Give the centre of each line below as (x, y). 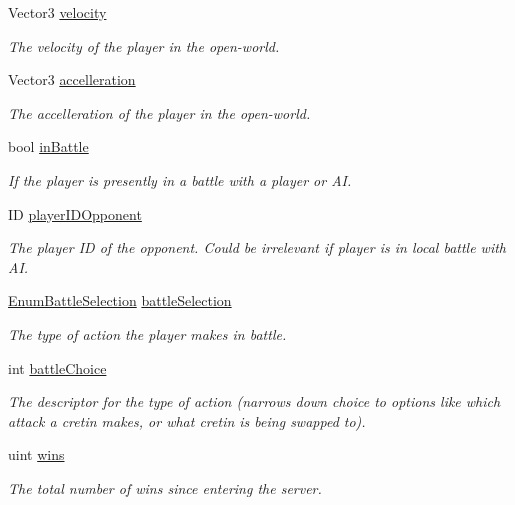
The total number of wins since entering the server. (165, 487)
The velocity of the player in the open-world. (144, 45)
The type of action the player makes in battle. (147, 333)
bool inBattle (48, 146)
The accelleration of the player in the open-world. (159, 112)
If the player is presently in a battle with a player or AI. (180, 179)
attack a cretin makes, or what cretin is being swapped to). (187, 420)
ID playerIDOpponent (75, 213)
